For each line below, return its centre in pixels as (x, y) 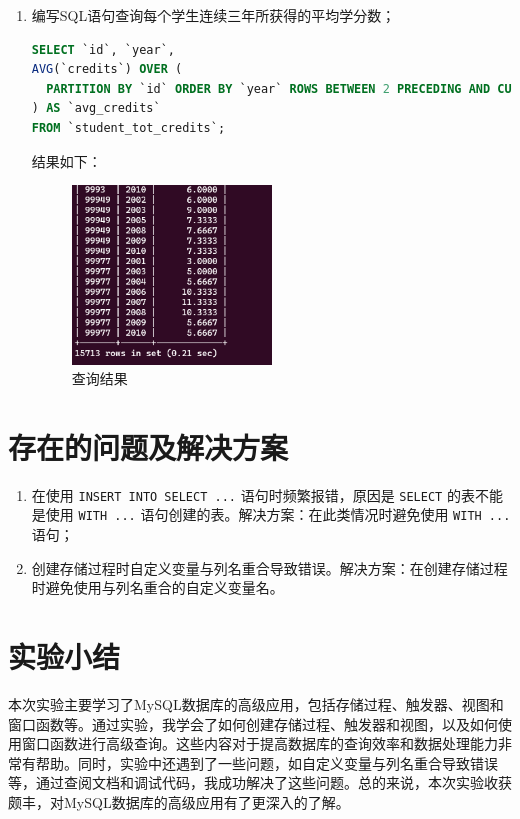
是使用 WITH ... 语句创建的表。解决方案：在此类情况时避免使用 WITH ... (271, 514)
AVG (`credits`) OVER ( (107, 69)
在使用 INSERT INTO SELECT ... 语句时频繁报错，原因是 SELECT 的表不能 (267, 494)
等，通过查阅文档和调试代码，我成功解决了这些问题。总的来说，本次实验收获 (260, 782)
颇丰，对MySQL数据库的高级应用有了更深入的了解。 (179, 802)
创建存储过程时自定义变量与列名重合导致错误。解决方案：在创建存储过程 (269, 567)
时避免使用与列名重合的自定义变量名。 (157, 587)
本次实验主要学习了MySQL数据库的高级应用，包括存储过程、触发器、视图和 (256, 704)
